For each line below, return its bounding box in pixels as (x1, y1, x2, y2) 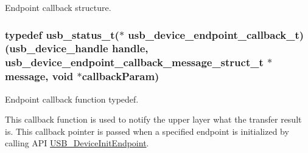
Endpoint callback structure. (5, 1, 111, 13)
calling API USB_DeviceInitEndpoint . (5, 137, 149, 149)
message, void (5, 69, 74, 84)
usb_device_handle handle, (9, 41, 149, 56)
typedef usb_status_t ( (5, 27, 119, 42)
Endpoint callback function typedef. (5, 92, 139, 105)
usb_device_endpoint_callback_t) (128, 27, 304, 42)
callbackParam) (82, 69, 159, 84)
